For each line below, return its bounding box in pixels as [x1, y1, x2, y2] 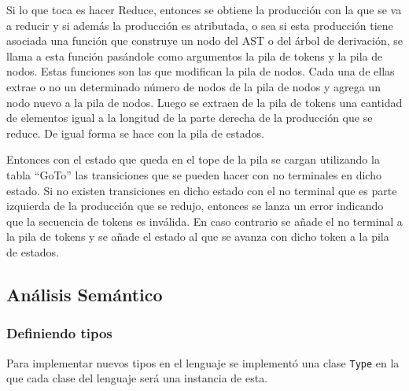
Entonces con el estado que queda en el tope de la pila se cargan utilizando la [6, 151, 380, 168]
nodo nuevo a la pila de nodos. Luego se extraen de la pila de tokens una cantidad [6, 94, 403, 110]
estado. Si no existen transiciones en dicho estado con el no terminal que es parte [6, 182, 397, 198]
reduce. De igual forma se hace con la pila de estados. [6, 124, 264, 141]
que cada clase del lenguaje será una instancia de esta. [6, 370, 268, 386]
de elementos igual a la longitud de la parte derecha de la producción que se [6, 109, 373, 126]
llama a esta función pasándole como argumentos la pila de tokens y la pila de [6, 47, 383, 64]
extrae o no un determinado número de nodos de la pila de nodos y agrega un [6, 78, 381, 94]
